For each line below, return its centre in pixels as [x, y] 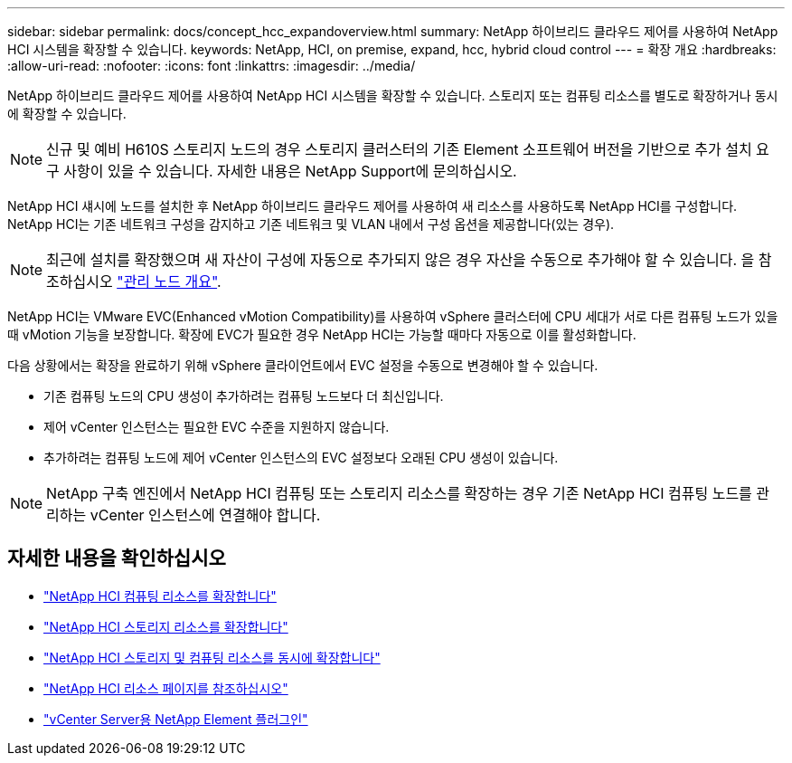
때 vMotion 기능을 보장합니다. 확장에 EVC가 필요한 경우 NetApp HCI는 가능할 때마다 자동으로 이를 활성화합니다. [322, 334]
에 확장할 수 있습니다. [67, 114]
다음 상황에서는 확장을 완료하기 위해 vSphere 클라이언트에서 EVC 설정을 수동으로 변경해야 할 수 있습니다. [303, 365]
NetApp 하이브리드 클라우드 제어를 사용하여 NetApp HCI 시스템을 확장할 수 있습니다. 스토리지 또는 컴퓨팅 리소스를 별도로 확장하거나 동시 [393, 95]
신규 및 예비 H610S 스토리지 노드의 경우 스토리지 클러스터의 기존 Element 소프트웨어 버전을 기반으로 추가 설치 [399, 149]
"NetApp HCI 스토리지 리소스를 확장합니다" [166, 626]
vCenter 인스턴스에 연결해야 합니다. [205, 515]
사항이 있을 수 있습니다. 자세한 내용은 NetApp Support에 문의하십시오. [290, 171]
